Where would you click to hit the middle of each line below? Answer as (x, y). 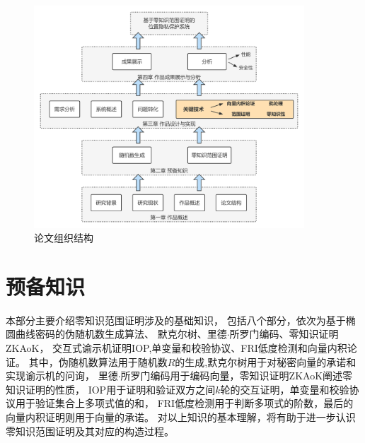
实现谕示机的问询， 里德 (62, 376)
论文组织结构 (64, 238)
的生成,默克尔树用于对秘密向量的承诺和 (266, 361)
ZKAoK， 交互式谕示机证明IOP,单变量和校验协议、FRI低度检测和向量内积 (176, 348)
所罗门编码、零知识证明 (284, 334)
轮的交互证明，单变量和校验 (285, 389)
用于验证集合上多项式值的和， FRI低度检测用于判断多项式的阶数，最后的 (184, 403)
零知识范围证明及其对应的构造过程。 (90, 431)
